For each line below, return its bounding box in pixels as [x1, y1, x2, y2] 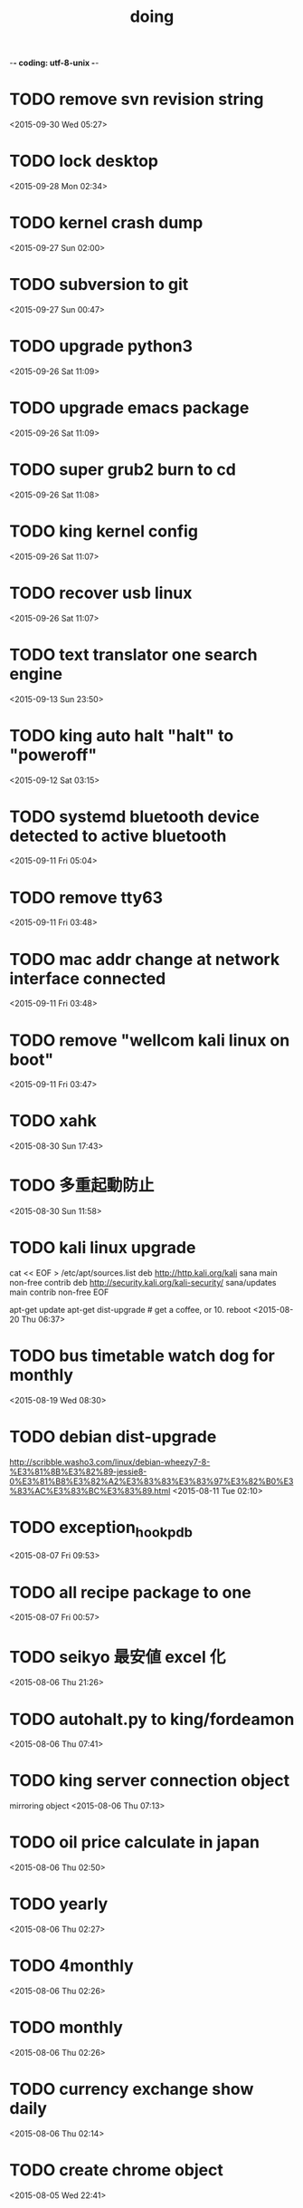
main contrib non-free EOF [9, 1287, 109, 1297]
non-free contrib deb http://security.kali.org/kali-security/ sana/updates [9, 1278, 277, 1288]
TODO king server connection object [9, 1770, 290, 1791]
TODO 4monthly [9, 1955, 134, 1976]
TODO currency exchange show [9, 2079, 254, 2099]
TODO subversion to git [9, 275, 189, 295]
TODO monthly [9, 2018, 124, 2038]
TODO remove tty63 [9, 887, 163, 908]
